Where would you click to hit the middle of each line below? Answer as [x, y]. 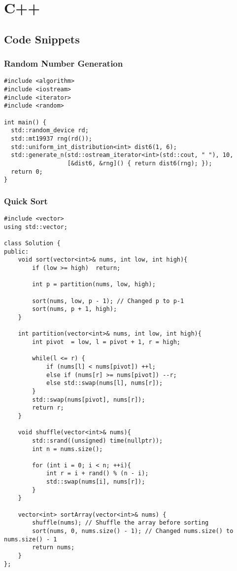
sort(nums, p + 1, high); [75, 309]
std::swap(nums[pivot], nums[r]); [89, 400]
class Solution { [32, 244]
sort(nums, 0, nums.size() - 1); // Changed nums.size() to [133, 531]
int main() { [25, 122]
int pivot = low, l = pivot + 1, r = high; [106, 342]
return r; [48, 408]
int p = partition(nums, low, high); [94, 285]
